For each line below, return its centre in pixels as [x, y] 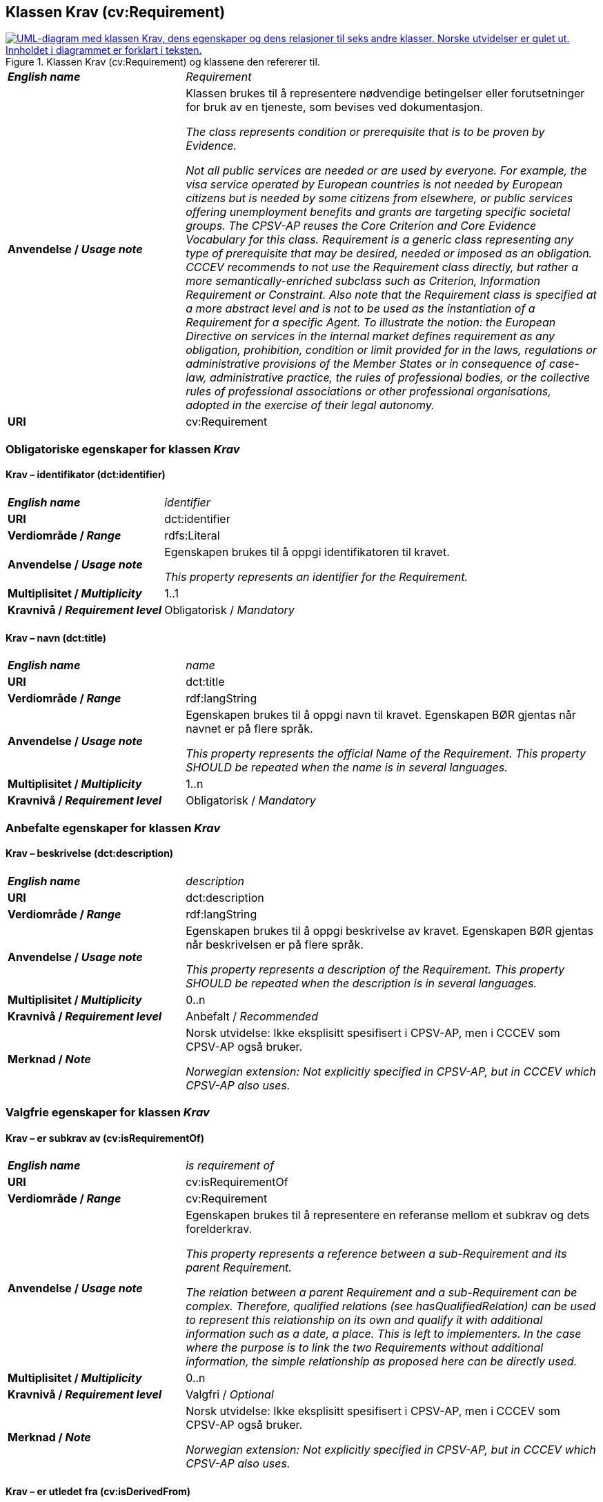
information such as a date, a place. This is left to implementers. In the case [384, 1334]
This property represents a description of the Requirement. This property [375, 969]
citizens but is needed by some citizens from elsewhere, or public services [379, 198]
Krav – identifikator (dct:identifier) [86, 475]
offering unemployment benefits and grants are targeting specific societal [378, 212]
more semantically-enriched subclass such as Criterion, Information [363, 281]
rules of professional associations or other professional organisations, [368, 392]
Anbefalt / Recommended [252, 1016]
